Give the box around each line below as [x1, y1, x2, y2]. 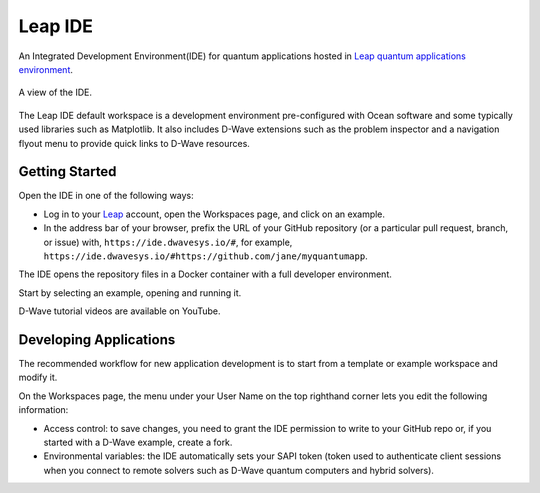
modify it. [18, 371, 58, 384]
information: [18, 404, 69, 416]
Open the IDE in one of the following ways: [18, 190, 194, 202]
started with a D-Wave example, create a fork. [43, 436, 233, 448]
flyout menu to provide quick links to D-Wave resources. [18, 137, 250, 149]
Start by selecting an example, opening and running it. [18, 286, 242, 299]
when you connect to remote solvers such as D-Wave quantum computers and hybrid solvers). [43, 464, 435, 476]
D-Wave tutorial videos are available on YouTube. [18, 305, 221, 317]
